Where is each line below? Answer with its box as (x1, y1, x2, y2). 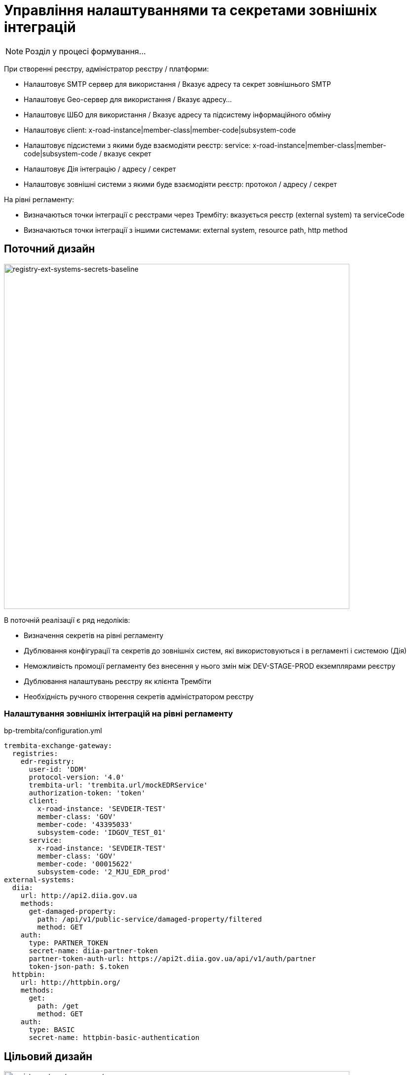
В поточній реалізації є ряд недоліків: (4, 615, 130, 624)
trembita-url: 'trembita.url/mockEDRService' (29, 781, 208, 789)
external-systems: (4, 876, 75, 884)
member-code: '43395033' (37, 821, 133, 829)
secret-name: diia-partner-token (29, 947, 158, 955)
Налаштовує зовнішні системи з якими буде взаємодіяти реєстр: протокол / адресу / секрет (24, 179, 337, 188)
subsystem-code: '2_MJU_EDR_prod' (37, 868, 171, 876)
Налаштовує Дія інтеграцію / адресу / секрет (24, 164, 176, 173)
